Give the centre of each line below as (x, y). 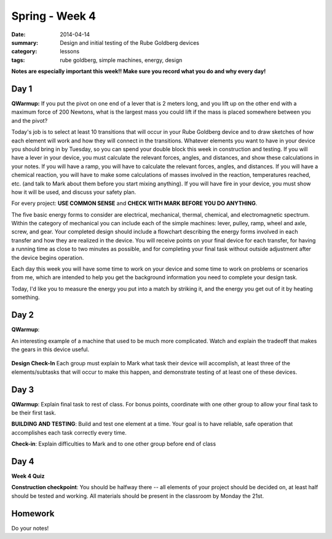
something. (26, 297)
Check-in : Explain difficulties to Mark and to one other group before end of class (114, 444)
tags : (18, 60)
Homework (33, 514)
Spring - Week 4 (54, 16)
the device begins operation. (48, 257)
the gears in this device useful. (50, 349)
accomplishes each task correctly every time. (69, 432)
